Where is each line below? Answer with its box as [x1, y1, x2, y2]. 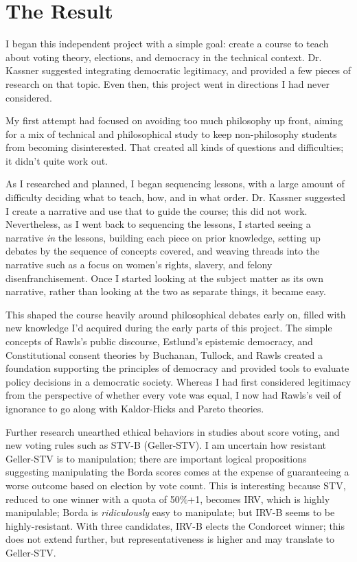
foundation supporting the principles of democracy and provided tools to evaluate [5, 361, 349, 375]
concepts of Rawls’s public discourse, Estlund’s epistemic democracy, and [5, 334, 313, 348]
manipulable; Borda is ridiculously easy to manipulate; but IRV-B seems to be [5, 505, 335, 519]
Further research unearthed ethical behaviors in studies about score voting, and [5, 424, 340, 438]
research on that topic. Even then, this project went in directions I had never [5, 76, 330, 91]
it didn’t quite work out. [5, 153, 108, 167]
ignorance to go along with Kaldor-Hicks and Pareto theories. [5, 401, 264, 415]
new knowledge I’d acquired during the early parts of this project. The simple [5, 320, 332, 335]
